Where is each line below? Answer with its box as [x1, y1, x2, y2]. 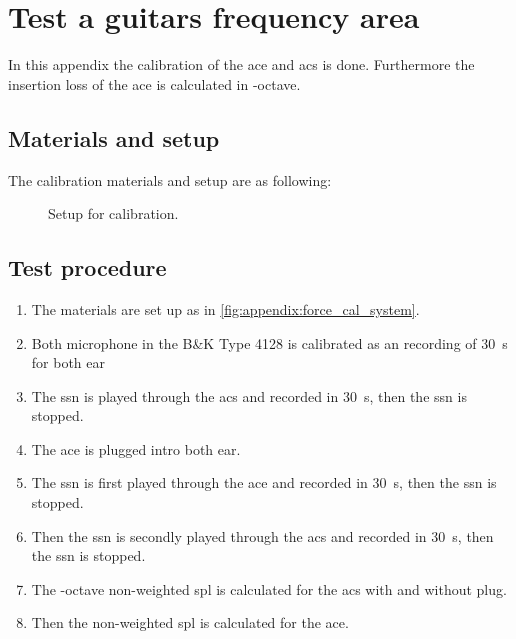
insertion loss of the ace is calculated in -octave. [8, 73, 301, 94]
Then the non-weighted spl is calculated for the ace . [31, 612, 349, 633]
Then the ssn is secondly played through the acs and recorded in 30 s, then [31, 525, 494, 546]
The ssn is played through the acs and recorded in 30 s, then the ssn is [31, 385, 467, 406]
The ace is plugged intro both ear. [31, 438, 241, 459]
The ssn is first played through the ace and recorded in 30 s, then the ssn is [31, 472, 497, 493]
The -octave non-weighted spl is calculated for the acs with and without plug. [31, 578, 507, 599]
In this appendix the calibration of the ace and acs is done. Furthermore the [8, 54, 475, 75]
